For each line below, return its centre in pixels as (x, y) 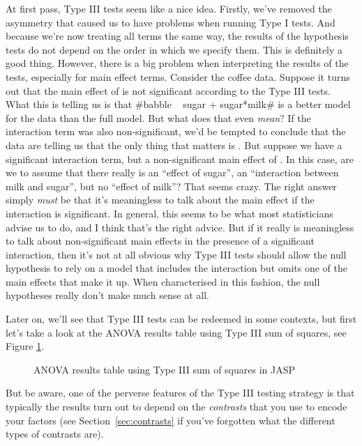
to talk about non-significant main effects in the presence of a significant (160, 241)
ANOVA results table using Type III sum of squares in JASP (165, 369)
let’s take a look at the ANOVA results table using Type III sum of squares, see (176, 332)
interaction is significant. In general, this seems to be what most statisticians (169, 213)
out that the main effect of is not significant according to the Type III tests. (168, 90)
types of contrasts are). (55, 434)
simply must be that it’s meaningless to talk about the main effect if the (160, 200)
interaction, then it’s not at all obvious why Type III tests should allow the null (176, 254)
